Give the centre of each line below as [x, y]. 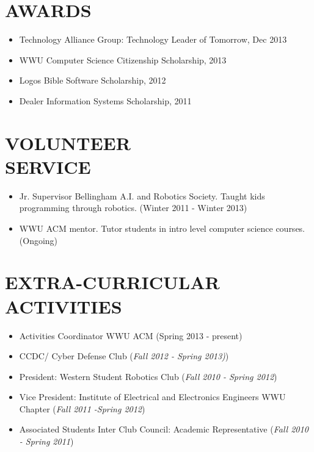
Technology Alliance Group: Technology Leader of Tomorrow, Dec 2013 [153, 39]
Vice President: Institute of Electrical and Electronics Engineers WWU [152, 397]
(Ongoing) [38, 240]
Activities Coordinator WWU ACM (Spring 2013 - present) [131, 335]
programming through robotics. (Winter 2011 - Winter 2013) [133, 208]
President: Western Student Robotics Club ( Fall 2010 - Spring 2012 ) [148, 376]
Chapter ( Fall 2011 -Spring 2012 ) [82, 408]
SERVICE [48, 166]
